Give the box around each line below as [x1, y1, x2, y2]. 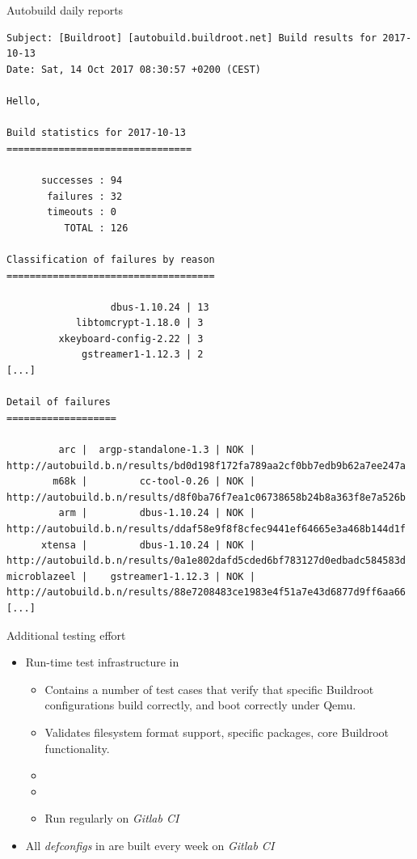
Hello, [6, 95, 41, 107]
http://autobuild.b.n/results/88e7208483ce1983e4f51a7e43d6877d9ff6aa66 [6, 586, 406, 599]
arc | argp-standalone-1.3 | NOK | [58, 444, 255, 456]
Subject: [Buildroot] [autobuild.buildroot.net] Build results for [6, 32, 377, 44]
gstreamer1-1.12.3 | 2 [82, 349, 204, 361]
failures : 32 [47, 190, 123, 202]
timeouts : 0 [47, 206, 117, 218]
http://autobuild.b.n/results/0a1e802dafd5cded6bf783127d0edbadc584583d [6, 555, 406, 567]
